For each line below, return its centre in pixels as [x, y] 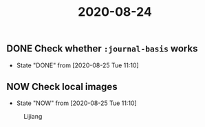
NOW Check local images [62, 87]
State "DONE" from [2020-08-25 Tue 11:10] [77, 65]
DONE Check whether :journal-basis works [102, 49]
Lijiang [33, 117]
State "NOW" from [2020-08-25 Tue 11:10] [76, 103]
